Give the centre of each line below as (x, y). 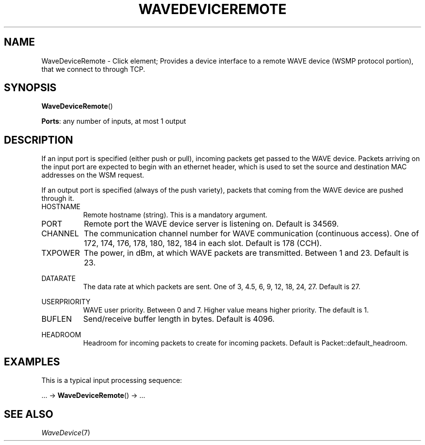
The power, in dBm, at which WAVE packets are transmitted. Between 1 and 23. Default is (246, 253)
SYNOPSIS (30, 88)
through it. (58, 198)
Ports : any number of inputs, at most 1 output (114, 121)
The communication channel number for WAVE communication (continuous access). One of (252, 234)
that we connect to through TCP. (93, 69)
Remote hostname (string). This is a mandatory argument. (175, 215)
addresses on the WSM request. (93, 175)
